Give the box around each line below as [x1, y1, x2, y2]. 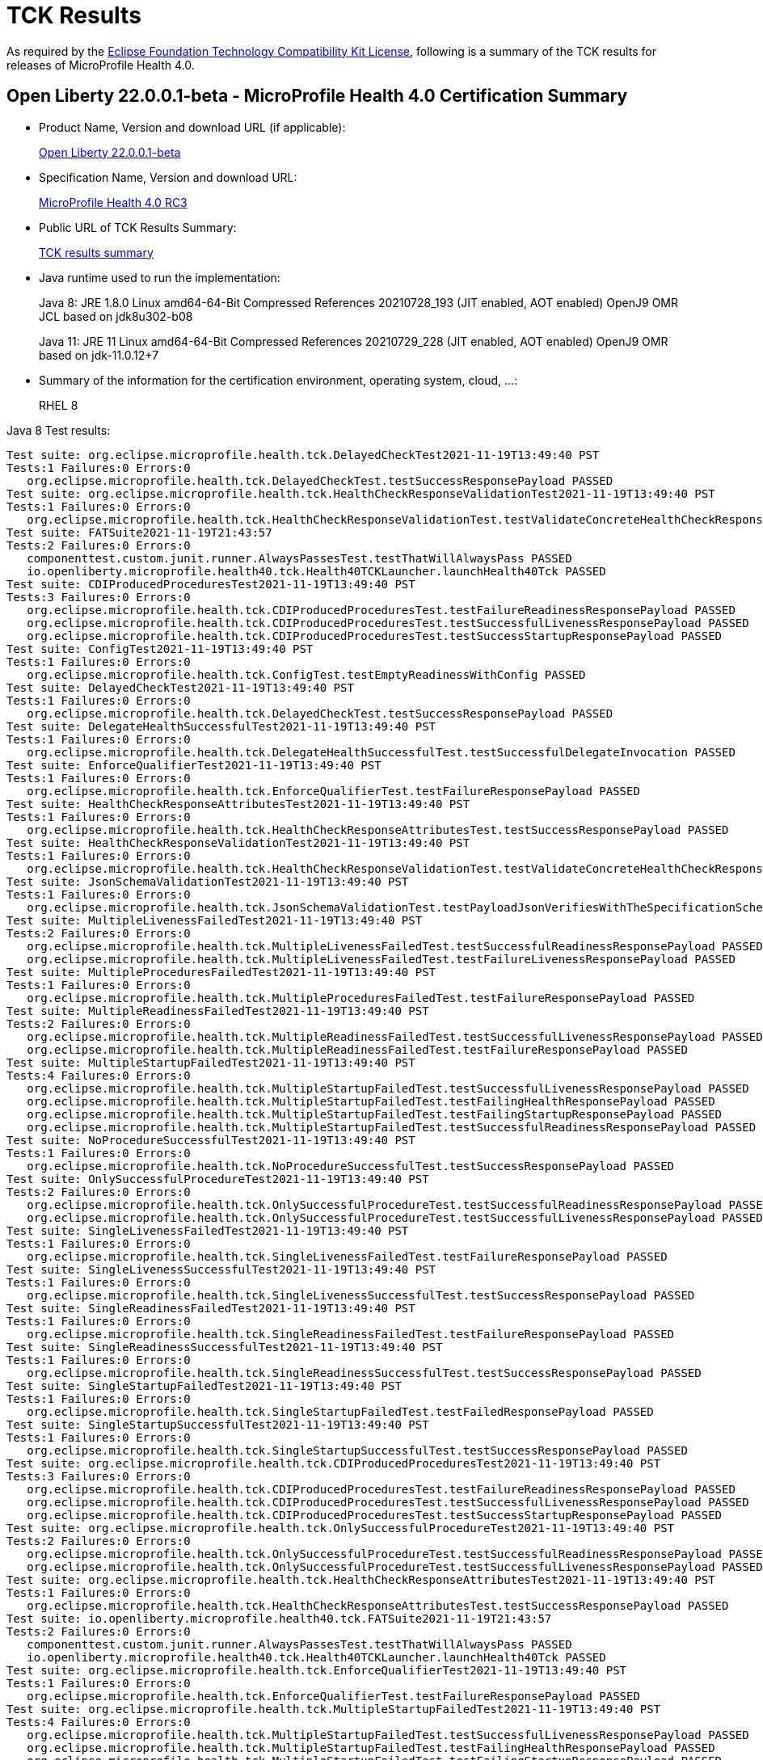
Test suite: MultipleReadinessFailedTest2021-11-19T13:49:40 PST [6, 1004, 429, 1017]
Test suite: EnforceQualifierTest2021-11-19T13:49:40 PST [6, 758, 381, 772]
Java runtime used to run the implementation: [39, 270, 280, 284]
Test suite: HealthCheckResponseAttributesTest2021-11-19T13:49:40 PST [6, 797, 470, 811]
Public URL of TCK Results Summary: [39, 220, 237, 234]
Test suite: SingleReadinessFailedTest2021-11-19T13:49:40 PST [6, 1301, 415, 1315]
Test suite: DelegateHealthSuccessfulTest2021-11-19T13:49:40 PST [6, 719, 436, 733]
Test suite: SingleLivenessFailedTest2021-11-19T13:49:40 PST [6, 1223, 409, 1237]
